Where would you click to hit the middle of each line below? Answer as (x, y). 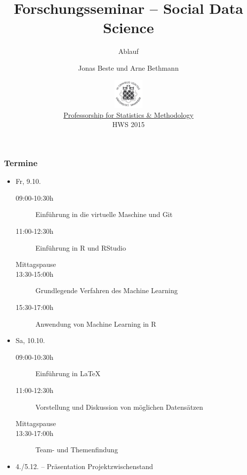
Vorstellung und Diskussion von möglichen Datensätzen (119, 407)
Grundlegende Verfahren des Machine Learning (106, 290)
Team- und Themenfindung (77, 450)
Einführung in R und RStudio (81, 247)
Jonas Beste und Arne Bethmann (128, 67)
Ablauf (128, 51)
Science (128, 27)
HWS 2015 (128, 124)
